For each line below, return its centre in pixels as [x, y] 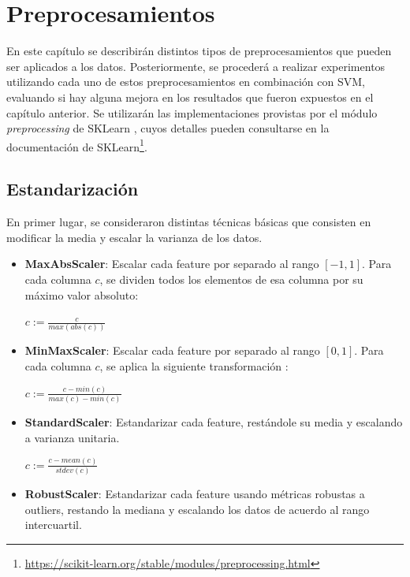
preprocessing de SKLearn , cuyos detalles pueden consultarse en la [168, 128]
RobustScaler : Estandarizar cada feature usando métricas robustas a [195, 494]
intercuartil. [53, 525]
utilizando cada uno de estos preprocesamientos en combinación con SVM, [186, 82]
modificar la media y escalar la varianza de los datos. [134, 237]
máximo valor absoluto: [82, 294]
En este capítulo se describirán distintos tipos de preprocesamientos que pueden [199, 51]
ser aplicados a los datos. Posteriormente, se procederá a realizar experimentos [196, 66]
